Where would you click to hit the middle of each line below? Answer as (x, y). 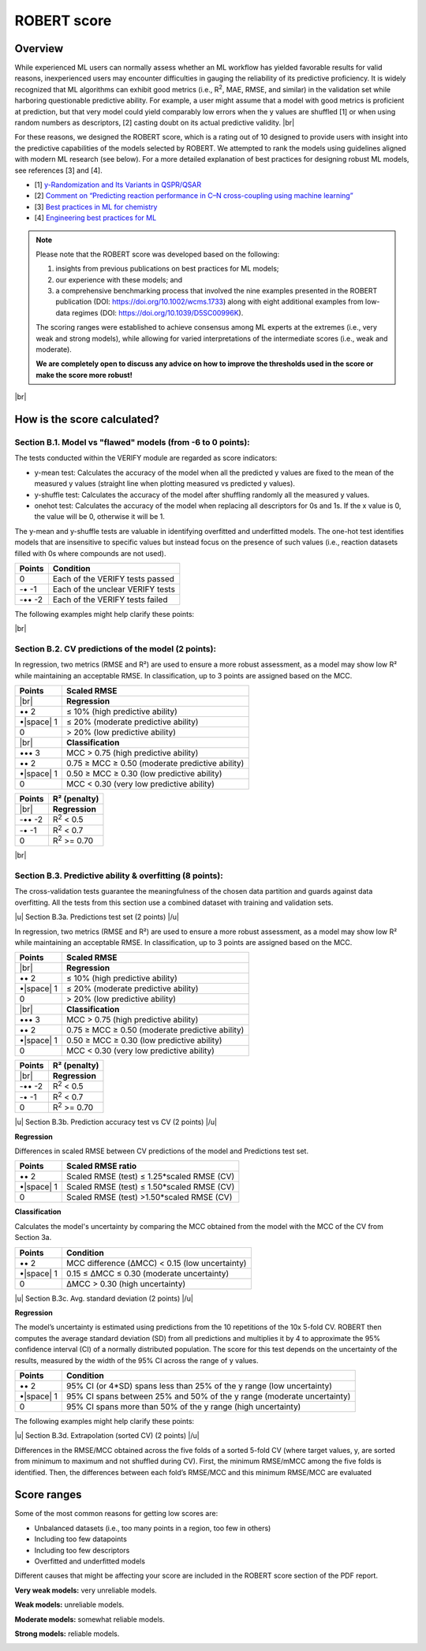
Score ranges (48, 1495)
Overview (39, 49)
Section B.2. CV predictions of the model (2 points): (116, 649)
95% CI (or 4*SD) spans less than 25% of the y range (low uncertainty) (199, 1386)
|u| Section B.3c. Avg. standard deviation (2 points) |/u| (104, 1298)
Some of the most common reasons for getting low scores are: (116, 1514)
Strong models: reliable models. (67, 1634)
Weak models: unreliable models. (69, 1604)
